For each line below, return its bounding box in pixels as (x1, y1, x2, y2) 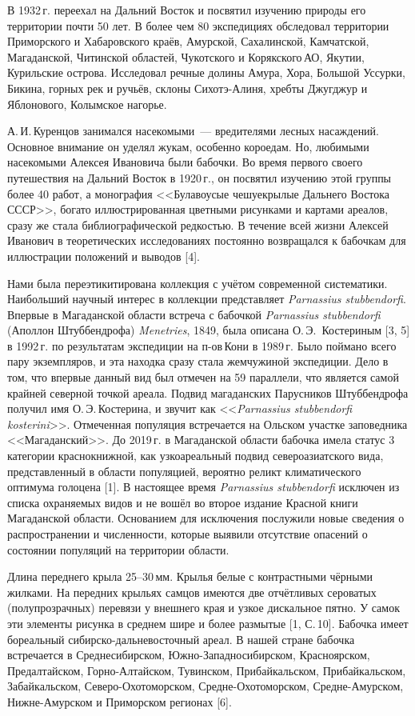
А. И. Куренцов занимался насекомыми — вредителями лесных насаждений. (7, 122, 379, 139)
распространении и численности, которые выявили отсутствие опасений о (7, 526, 368, 542)
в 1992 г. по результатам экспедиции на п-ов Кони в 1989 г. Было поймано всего (7, 337, 397, 354)
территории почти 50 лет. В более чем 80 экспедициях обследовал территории (7, 17, 389, 34)
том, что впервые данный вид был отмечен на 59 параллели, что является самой (7, 369, 399, 386)
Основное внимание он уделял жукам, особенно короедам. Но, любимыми (7, 138, 369, 154)
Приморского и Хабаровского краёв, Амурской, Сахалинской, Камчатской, (7, 33, 369, 50)
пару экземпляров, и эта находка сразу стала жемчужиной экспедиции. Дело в (7, 353, 389, 370)
